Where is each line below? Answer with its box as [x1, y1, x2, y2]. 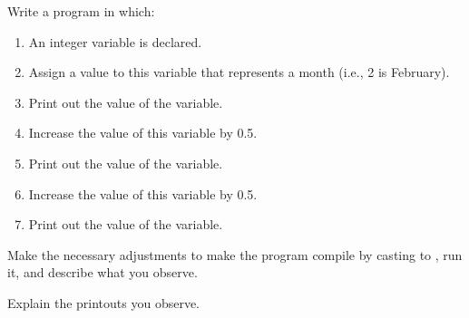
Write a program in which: [7, 2, 155, 20]
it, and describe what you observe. [7, 263, 198, 282]
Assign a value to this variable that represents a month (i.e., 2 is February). [28, 63, 450, 82]
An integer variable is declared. [28, 32, 202, 51]
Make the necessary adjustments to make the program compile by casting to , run [7, 245, 463, 264]
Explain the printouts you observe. [7, 293, 200, 312]
